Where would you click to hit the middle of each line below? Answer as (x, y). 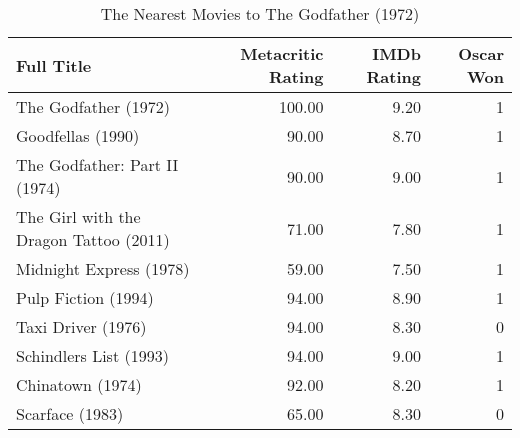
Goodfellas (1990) (78, 135)
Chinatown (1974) (79, 384)
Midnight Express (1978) (103, 268)
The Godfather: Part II (97, 164)
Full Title (54, 65)
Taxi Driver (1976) (81, 326)
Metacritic (282, 53)
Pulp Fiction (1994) (85, 297)
